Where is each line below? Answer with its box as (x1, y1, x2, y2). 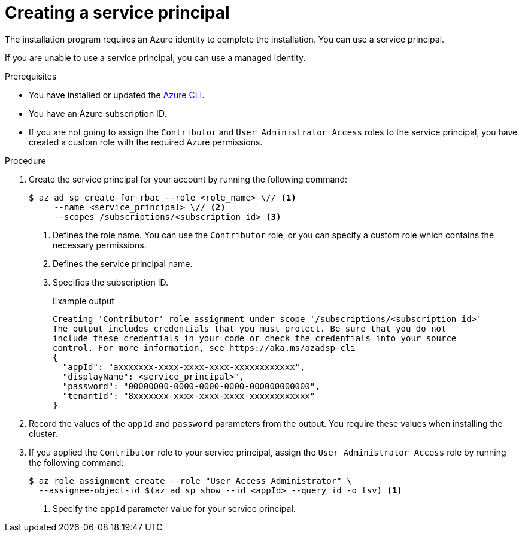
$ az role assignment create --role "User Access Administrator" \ (29, 475, 352, 486)
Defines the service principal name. (53, 258, 193, 269)
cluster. (29, 428, 58, 439)
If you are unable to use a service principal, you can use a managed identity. (5, 52, 306, 63)
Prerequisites (5, 71, 57, 81)
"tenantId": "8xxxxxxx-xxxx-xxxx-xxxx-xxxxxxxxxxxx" (62, 390, 315, 401)
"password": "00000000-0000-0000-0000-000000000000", (62, 381, 320, 391)
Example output (53, 295, 114, 306)
